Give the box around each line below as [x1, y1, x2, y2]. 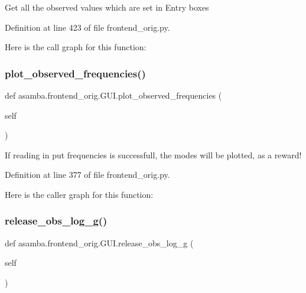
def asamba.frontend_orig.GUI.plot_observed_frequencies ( [5, 89, 222, 101]
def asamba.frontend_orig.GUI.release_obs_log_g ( [5, 236, 194, 249]
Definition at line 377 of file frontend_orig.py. [5, 168, 170, 181]
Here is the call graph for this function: [5, 41, 147, 53]
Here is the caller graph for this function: [5, 188, 154, 200]
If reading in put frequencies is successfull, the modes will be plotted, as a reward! [5, 148, 302, 161]
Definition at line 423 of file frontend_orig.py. [5, 21, 170, 33]
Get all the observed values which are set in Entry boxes [5, 1, 209, 13]
